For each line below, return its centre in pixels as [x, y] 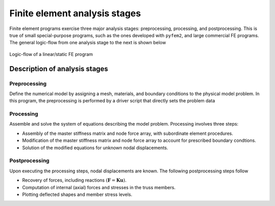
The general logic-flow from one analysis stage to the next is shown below [88, 43]
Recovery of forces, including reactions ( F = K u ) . [74, 180]
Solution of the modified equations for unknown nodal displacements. [95, 148]
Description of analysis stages [59, 69]
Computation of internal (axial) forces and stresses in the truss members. [99, 187]
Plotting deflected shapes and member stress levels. [77, 194]
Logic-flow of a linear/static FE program [51, 54]
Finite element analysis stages [75, 13]
